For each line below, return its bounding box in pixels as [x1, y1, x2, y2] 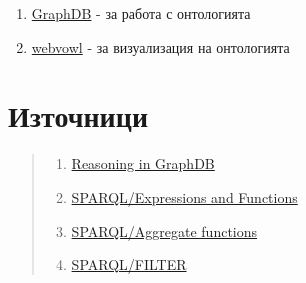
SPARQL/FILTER [71, 254, 187, 275]
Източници [8, 95, 149, 136]
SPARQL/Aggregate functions [71, 220, 258, 241]
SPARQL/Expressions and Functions [71, 186, 298, 207]
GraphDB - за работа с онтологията [31, 3, 251, 23]
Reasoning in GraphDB [71, 153, 215, 174]
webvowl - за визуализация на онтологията [31, 36, 290, 57]
